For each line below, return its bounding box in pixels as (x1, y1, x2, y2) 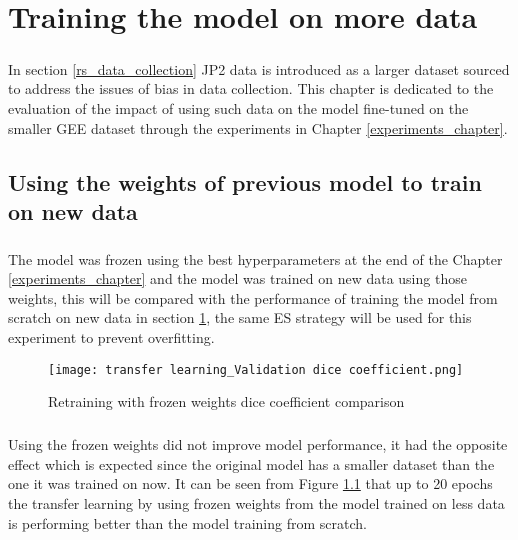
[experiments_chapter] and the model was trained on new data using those (8, 268, 467, 289)
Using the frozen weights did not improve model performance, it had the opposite (8, 434, 508, 455)
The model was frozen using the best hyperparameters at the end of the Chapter (8, 248, 503, 269)
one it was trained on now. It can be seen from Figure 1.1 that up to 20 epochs (8, 473, 493, 494)
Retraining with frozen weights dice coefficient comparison (48, 391, 405, 412)
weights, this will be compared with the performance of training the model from (8, 287, 498, 308)
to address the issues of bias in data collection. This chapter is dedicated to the (8, 78, 494, 99)
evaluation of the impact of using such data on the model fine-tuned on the (8, 97, 469, 118)
